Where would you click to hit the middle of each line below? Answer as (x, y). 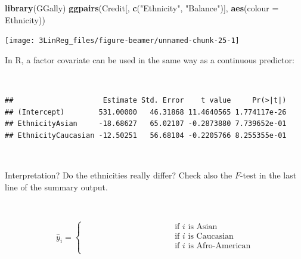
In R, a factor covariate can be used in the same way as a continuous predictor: (150, 59)
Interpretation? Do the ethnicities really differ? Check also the (119, 175)
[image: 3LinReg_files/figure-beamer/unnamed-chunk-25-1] (122, 41)
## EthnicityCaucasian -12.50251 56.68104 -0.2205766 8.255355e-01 (146, 135)
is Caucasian (211, 237)
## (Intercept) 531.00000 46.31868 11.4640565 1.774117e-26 (146, 112)
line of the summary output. (56, 186)
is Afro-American (219, 246)
